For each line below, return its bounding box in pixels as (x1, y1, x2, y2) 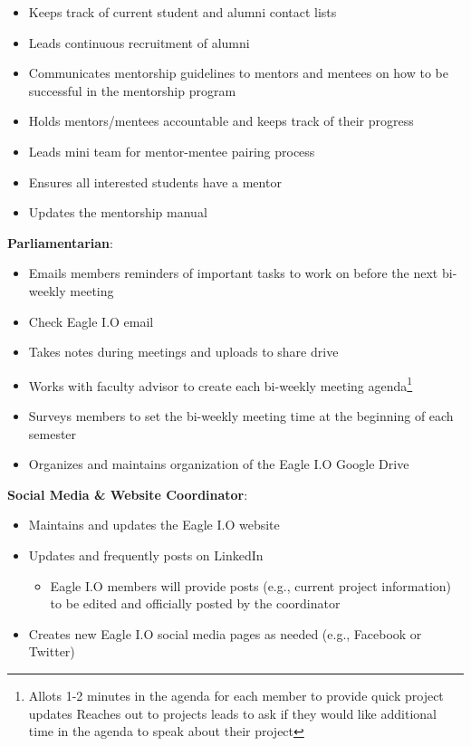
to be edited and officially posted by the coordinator (50, 594, 341, 613)
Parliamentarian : (7, 233, 113, 252)
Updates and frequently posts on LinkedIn (28, 545, 264, 564)
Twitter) (28, 642, 75, 661)
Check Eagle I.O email (28, 311, 154, 330)
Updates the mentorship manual (28, 203, 207, 222)
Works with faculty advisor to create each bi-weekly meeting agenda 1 (28, 373, 413, 395)
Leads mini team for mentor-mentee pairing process (28, 141, 315, 160)
